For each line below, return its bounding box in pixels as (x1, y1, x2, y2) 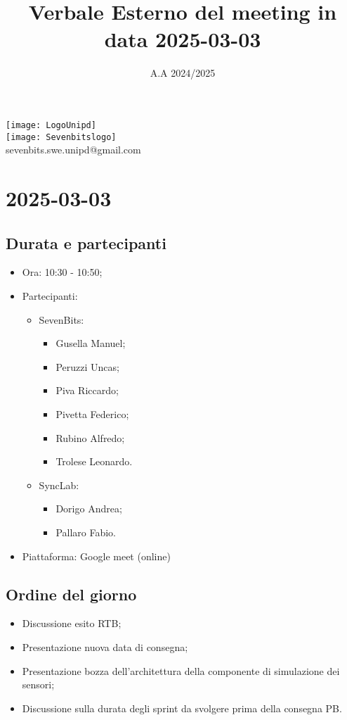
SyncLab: (39, 477, 79, 492)
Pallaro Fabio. (55, 524, 117, 539)
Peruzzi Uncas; (55, 359, 119, 374)
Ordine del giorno (6, 583, 137, 605)
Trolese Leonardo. (55, 454, 133, 469)
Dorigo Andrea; (55, 501, 122, 516)
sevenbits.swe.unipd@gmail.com (6, 142, 141, 157)
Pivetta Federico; (55, 406, 129, 421)
